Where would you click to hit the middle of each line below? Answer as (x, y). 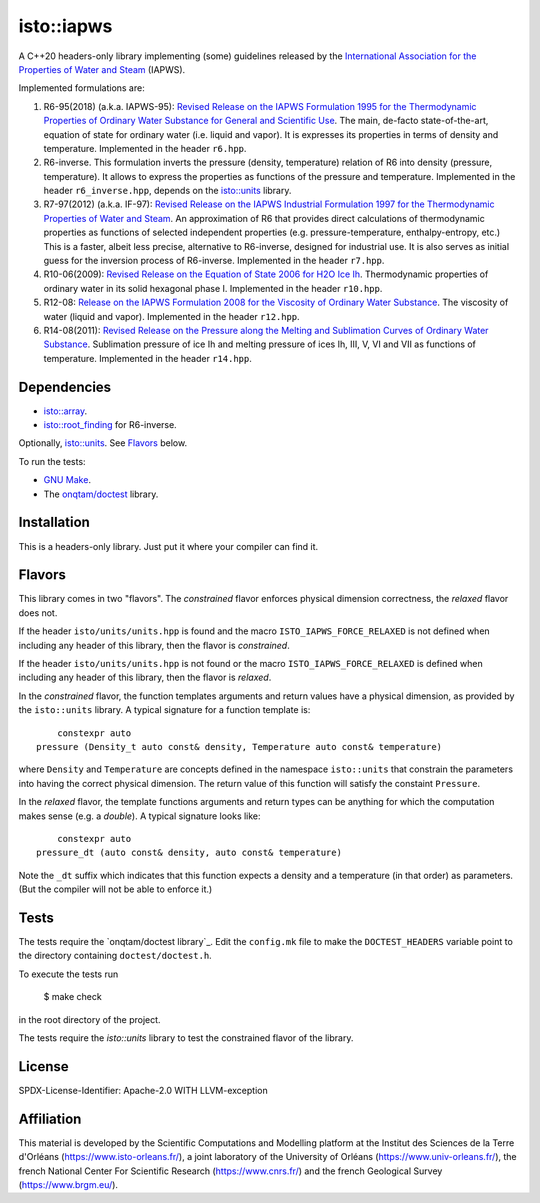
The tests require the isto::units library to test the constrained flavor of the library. (186, 1037)
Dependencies (65, 386)
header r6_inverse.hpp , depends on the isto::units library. (167, 191)
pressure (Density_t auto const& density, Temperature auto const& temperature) (239, 746)
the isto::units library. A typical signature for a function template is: (164, 710)
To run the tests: (52, 461)
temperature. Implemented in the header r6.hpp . (145, 148)
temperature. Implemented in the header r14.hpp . (147, 358)
